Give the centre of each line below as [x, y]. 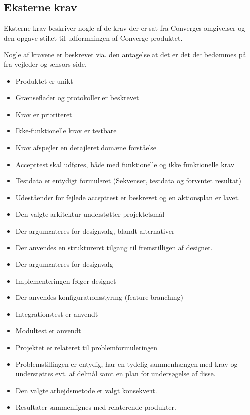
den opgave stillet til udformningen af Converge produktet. [93, 37]
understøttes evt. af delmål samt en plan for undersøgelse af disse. [116, 374]
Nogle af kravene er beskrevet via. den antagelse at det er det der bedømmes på [125, 54]
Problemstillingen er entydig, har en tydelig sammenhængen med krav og [126, 364]
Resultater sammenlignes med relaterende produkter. [96, 407]
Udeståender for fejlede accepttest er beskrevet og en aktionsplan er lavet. [128, 197]
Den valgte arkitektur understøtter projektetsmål [90, 214]
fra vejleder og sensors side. [45, 64]
